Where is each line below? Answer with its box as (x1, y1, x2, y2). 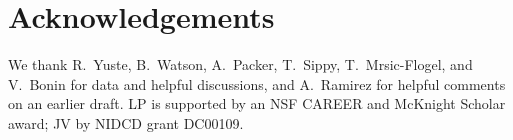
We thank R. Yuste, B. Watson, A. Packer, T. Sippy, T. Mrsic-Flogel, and (8, 54, 473, 75)
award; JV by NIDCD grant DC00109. (8, 112, 244, 133)
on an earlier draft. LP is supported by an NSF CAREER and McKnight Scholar (8, 93, 506, 114)
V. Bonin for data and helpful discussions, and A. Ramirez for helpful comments (8, 73, 506, 94)
